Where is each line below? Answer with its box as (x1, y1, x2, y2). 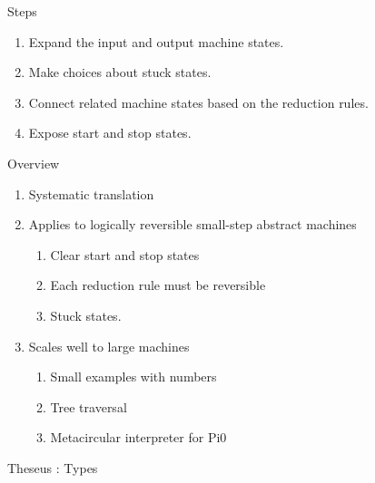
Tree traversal (50, 397, 127, 416)
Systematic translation (28, 184, 154, 203)
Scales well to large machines (28, 336, 190, 355)
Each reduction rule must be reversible (50, 275, 266, 295)
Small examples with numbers (50, 367, 217, 386)
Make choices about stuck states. (28, 63, 212, 82)
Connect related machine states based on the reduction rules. (28, 92, 369, 111)
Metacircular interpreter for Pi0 (50, 428, 227, 447)
